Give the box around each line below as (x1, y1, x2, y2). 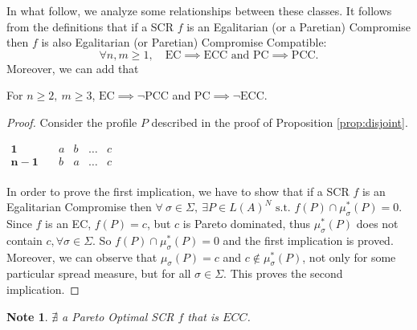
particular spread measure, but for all (6, 265, 191, 282)
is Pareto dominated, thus (182, 215, 311, 232)
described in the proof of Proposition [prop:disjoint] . (151, 113, 408, 130)
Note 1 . (6, 308, 48, 324)
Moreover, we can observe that (6, 248, 157, 265)
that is (187, 308, 219, 324)
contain (6, 231, 43, 248)
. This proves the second (223, 265, 343, 282)
